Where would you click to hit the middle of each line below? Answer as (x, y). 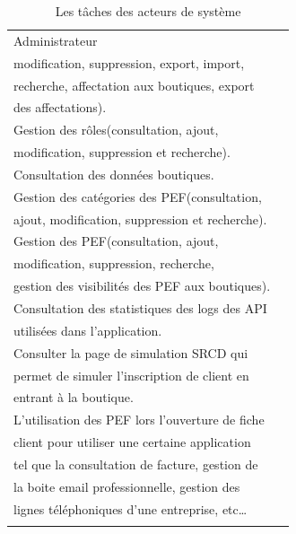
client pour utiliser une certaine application (132, 442)
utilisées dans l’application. (88, 330)
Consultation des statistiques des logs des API (140, 307)
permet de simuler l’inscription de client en (131, 375)
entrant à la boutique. (74, 397)
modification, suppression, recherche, (114, 263)
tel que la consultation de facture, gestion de (136, 464)
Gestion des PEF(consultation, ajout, (116, 241)
